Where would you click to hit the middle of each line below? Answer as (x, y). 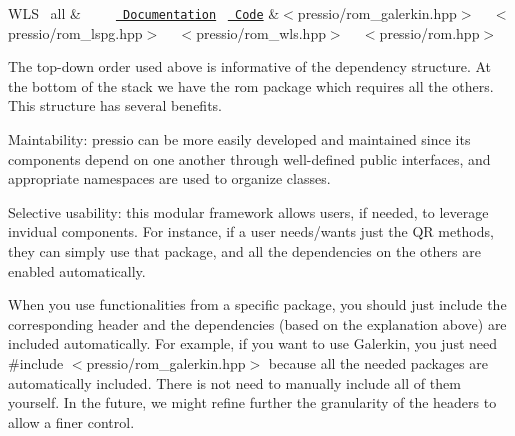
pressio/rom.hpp (429, 32)
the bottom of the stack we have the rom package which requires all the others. (251, 85)
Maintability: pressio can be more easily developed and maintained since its (239, 139)
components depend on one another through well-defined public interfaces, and (249, 158)
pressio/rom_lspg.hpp (75, 32)
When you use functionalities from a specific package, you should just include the (257, 304)
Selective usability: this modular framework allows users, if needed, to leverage (248, 211)
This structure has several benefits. (115, 105)
